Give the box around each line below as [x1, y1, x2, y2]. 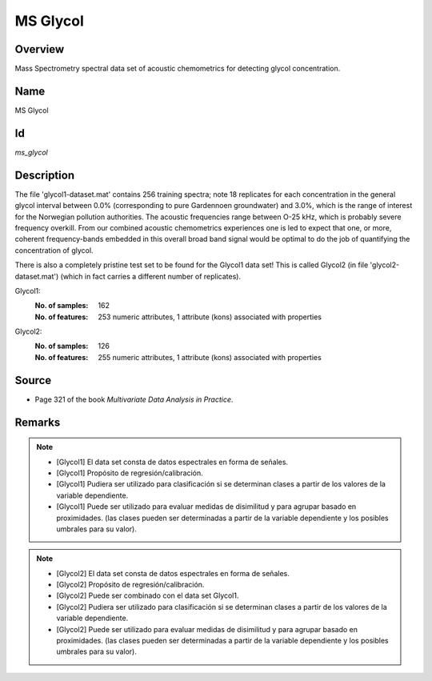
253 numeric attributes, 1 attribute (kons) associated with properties [98, 312, 322, 322]
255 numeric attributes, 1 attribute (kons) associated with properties [98, 352, 322, 362]
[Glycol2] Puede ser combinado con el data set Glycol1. [56, 591, 239, 600]
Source [14, 373, 52, 387]
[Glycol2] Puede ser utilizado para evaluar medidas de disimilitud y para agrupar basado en [56, 624, 358, 634]
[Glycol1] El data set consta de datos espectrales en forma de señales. [56, 457, 288, 467]
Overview [14, 42, 65, 56]
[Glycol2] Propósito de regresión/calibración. [56, 580, 205, 590]
